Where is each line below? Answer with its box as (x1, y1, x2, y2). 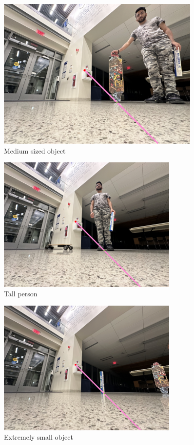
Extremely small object (4, 432, 73, 442)
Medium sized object (4, 145, 66, 156)
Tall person (4, 289, 38, 299)
